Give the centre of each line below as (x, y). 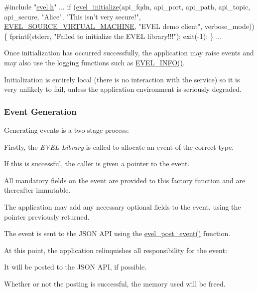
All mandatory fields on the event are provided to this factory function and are (125, 180)
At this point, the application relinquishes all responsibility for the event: (116, 250)
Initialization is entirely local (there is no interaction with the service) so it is (122, 79)
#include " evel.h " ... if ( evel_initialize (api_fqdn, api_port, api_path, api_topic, (127, 6)
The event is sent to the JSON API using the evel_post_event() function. (117, 233)
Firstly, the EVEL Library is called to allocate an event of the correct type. (119, 146)
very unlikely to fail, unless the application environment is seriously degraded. (123, 89)
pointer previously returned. (47, 216)
